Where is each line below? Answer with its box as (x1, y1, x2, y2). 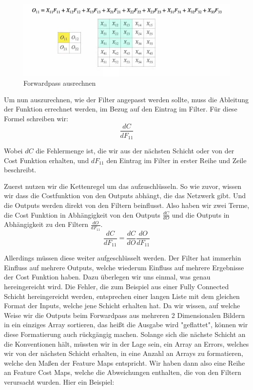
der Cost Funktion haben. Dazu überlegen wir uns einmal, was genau (4, 272, 211, 282)
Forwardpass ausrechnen (23, 78, 96, 88)
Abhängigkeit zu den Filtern (4, 219, 88, 229)
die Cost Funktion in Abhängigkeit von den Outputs (4, 209, 160, 220)
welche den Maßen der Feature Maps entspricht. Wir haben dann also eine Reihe (4, 357, 245, 368)
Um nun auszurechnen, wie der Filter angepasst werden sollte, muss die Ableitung (4, 94, 249, 104)
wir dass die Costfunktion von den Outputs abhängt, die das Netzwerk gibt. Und (4, 190, 246, 201)
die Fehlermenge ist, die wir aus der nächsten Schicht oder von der (36, 146, 234, 156)
